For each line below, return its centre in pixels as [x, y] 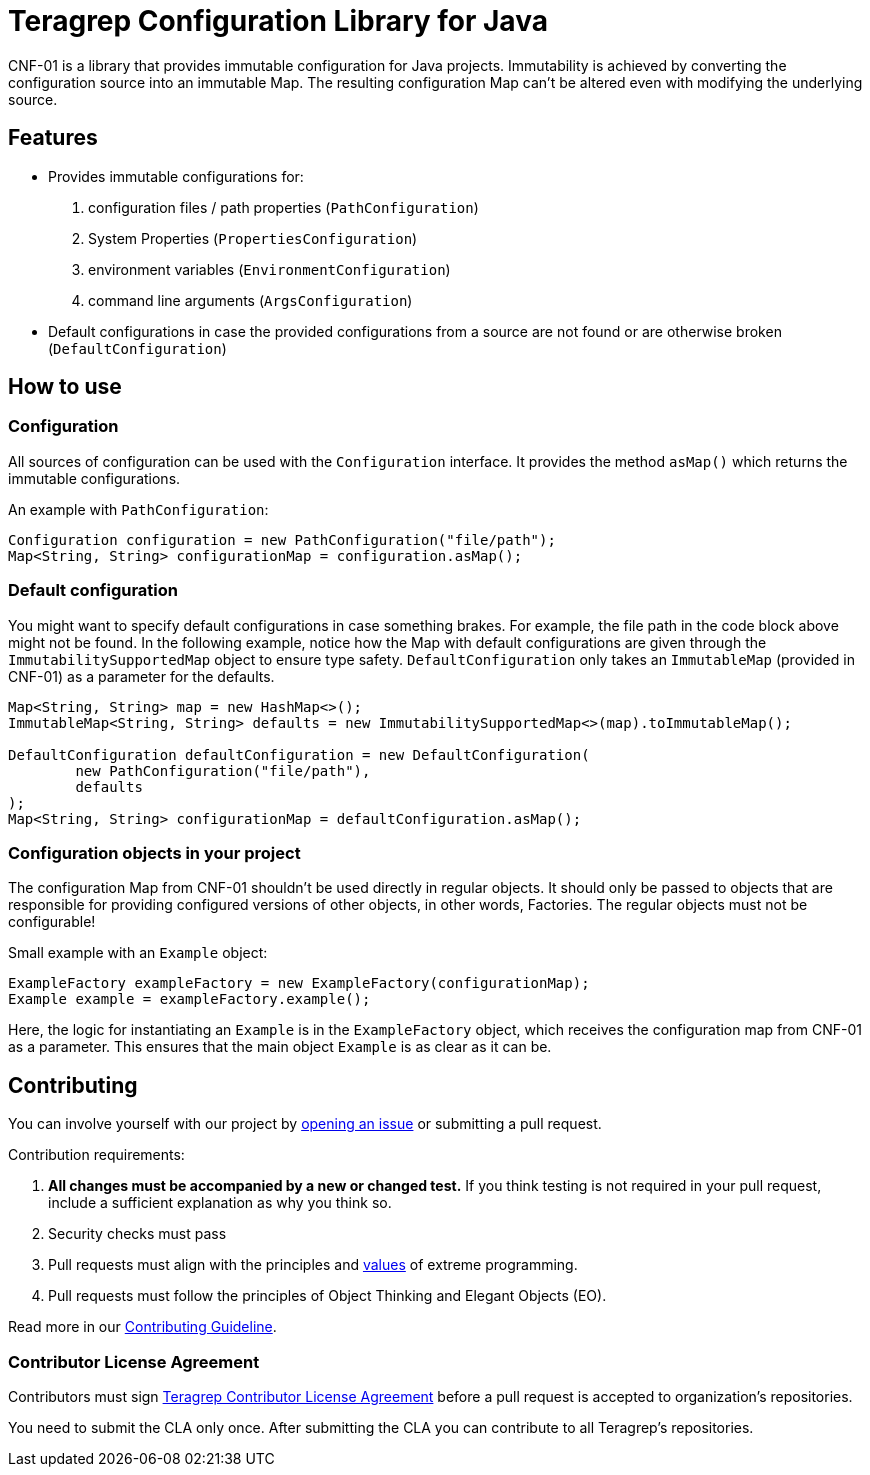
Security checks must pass [137, 1234]
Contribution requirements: [96, 1155]
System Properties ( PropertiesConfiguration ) [253, 238]
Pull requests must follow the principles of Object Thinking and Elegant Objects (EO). [327, 1296]
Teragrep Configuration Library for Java [278, 21]
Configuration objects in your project [154, 852]
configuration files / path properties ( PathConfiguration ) [283, 207]
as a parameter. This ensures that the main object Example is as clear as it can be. [280, 1047]
